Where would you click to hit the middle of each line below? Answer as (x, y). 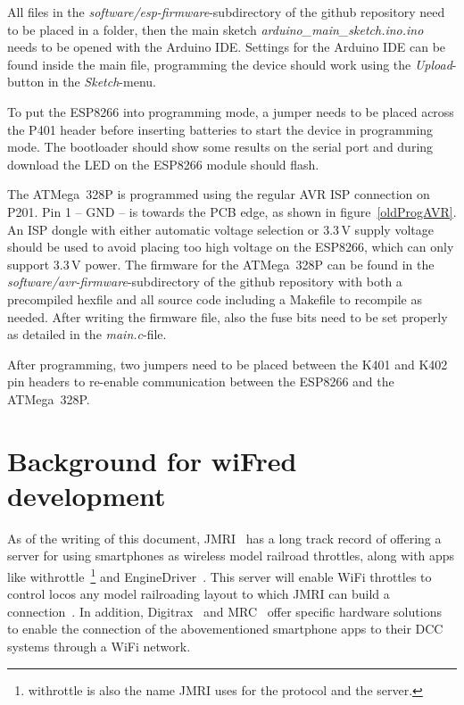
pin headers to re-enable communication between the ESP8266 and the (201, 382)
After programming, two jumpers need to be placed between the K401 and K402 (228, 364)
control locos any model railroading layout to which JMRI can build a (199, 594)
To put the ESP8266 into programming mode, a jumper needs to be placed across (231, 111)
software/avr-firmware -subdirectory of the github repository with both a (205, 282)
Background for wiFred (152, 460)
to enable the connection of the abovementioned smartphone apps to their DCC (225, 629)
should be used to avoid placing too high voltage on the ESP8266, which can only (231, 247)
